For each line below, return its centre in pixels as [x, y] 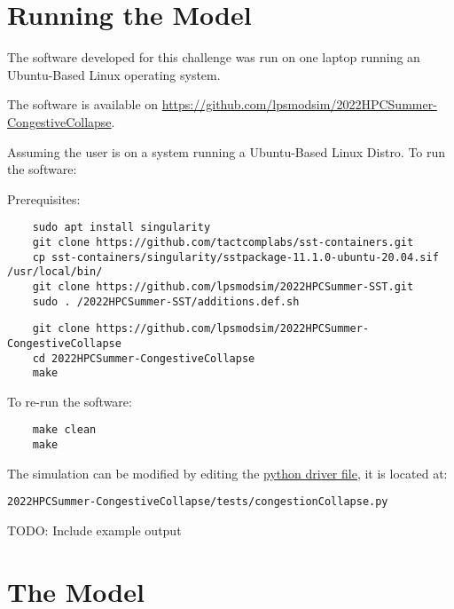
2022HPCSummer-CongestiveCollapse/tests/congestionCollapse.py [198, 502]
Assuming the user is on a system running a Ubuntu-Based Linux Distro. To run [227, 151]
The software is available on [83, 104]
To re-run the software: [70, 401]
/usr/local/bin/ [55, 272]
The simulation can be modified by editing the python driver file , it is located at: [227, 473]
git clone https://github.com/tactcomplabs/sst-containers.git [223, 242]
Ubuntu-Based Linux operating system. [114, 74]
